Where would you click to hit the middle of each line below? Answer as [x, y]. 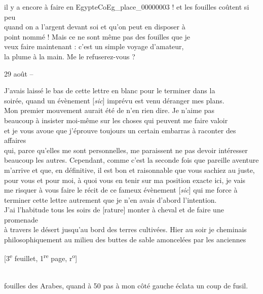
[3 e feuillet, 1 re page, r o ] [41, 258]
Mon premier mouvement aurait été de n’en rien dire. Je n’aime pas [109, 110]
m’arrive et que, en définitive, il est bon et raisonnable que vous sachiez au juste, [129, 170]
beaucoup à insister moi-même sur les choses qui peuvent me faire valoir [116, 120]
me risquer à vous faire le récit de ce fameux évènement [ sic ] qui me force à [121, 190]
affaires [15, 140]
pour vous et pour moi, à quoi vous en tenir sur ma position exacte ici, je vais [125, 180]
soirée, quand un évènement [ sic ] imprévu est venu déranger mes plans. [114, 100]
